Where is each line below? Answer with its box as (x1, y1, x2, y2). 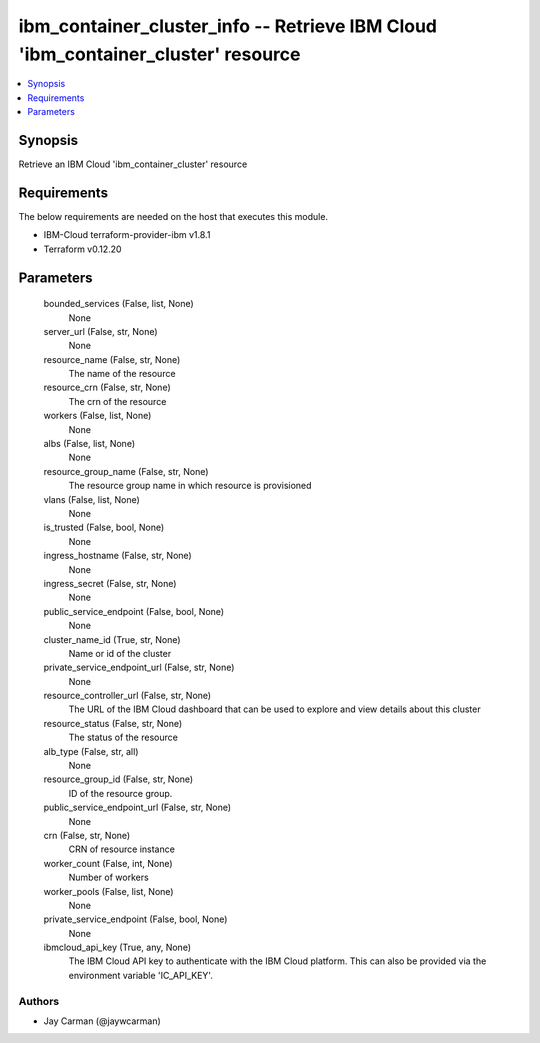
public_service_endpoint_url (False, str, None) (43, 801, 232, 814)
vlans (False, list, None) (43, 493, 140, 505)
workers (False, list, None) (43, 410, 152, 422)
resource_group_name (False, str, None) (43, 465, 209, 477)
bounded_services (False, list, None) (43, 298, 194, 310)
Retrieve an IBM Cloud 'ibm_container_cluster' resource (18, 158, 248, 170)
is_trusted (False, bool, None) (43, 521, 165, 534)
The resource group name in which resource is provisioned (68, 480, 312, 492)
